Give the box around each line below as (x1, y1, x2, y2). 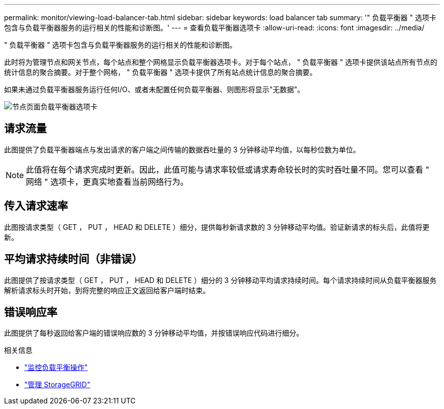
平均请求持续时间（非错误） (4, 253, 142, 266)
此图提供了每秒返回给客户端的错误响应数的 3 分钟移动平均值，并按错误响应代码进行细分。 (4, 329, 304, 338)
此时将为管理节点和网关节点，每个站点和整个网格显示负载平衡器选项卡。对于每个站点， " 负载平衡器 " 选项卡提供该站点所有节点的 (4, 58, 437, 66)
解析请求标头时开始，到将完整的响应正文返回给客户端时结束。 (4, 285, 210, 295)
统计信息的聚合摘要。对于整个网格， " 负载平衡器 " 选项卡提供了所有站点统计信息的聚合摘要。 (4, 68, 317, 76)
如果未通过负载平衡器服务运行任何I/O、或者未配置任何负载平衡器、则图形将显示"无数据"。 (4, 85, 305, 94)
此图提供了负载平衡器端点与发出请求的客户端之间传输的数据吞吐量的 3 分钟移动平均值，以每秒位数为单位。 (4, 145, 360, 154)
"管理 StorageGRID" (24, 380, 90, 389)
